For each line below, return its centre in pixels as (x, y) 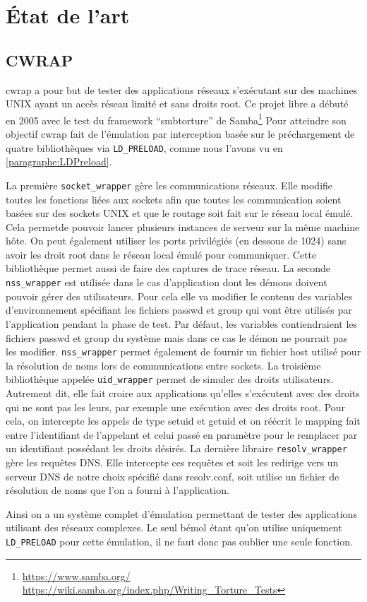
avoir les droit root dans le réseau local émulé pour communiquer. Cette (161, 254)
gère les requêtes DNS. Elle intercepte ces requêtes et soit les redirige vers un (172, 462)
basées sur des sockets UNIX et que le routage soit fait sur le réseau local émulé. (180, 213)
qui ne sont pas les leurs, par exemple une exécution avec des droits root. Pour (176, 407)
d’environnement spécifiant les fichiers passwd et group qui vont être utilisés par (179, 310)
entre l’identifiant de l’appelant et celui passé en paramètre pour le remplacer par (182, 434)
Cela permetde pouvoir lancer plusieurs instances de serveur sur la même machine (183, 226)
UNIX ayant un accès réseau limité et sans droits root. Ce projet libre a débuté (177, 104)
